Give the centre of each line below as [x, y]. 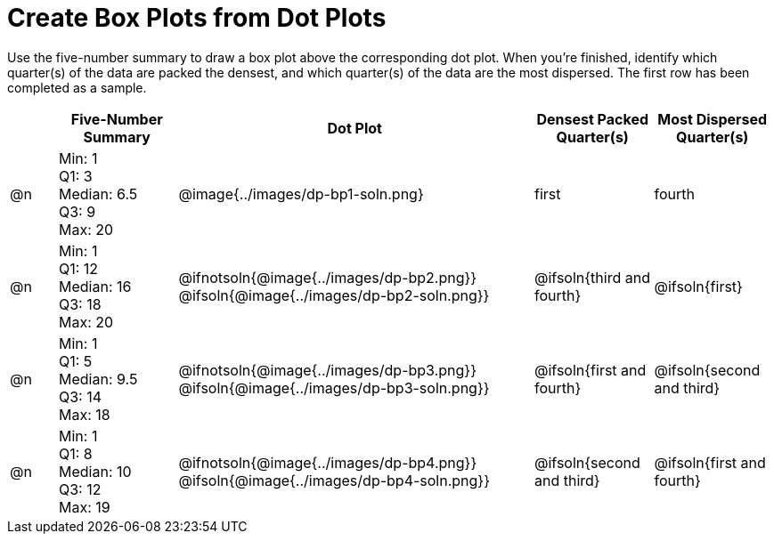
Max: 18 [85, 414]
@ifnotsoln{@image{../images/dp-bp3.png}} [327, 370]
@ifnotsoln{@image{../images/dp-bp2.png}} [328, 277]
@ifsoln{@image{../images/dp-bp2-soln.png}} [334, 295]
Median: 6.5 [98, 194]
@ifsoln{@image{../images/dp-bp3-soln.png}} [334, 388]
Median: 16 [95, 286]
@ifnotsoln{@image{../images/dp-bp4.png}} [328, 462]
